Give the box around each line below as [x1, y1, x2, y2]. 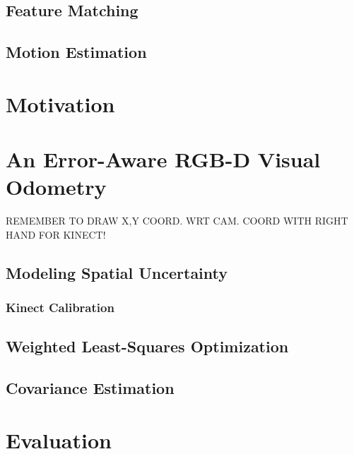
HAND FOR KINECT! [6, 227, 106, 241]
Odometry [6, 172, 107, 201]
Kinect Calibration [6, 299, 114, 316]
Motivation [6, 89, 115, 118]
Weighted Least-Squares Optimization [6, 335, 289, 357]
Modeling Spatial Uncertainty [6, 261, 228, 283]
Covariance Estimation [6, 377, 175, 399]
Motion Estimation [6, 41, 147, 63]
